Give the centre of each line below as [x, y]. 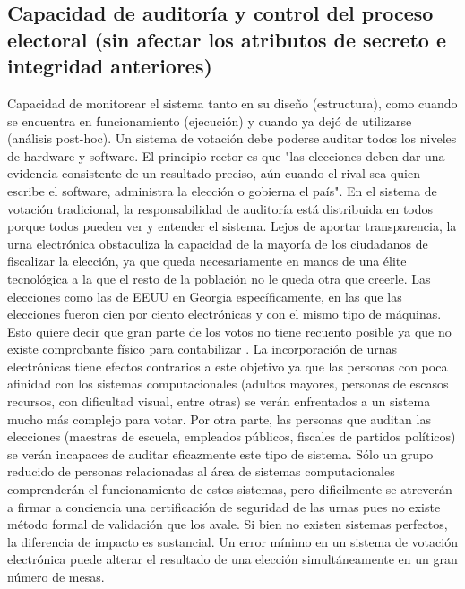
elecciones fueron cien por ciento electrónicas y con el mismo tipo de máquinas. [224, 314]
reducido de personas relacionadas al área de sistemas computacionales [201, 471]
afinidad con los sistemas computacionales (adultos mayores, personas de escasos [228, 384]
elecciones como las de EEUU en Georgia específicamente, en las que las [205, 296]
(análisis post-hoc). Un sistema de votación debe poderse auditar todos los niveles [232, 138]
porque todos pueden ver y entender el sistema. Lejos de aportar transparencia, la [232, 226]
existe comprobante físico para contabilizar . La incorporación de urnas [202, 349]
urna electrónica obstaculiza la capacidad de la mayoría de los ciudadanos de [218, 243]
